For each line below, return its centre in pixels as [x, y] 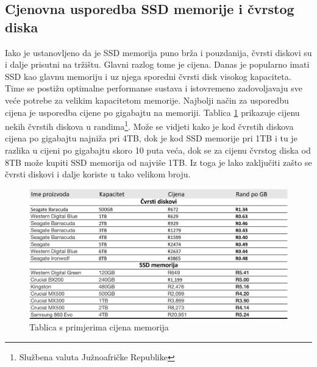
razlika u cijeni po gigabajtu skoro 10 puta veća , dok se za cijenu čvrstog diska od [158, 150]
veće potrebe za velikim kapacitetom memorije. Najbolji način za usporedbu [147, 100]
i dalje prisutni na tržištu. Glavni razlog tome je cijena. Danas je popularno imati [157, 64]
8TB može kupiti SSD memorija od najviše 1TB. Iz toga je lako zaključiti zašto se [158, 162]
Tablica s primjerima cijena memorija [99, 327]
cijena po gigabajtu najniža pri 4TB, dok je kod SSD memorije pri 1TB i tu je [151, 138]
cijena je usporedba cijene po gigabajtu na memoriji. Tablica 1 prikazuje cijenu [152, 112]
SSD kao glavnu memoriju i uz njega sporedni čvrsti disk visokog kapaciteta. [148, 76]
